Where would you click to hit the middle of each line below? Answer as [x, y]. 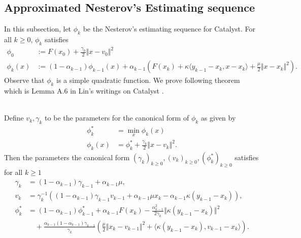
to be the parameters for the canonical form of [117, 118]
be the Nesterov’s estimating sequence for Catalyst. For [169, 29]
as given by [218, 118]
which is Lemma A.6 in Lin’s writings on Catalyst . [84, 90]
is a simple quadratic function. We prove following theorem [148, 80]
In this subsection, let [38, 29]
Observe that [24, 80]
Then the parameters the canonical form [67, 157]
